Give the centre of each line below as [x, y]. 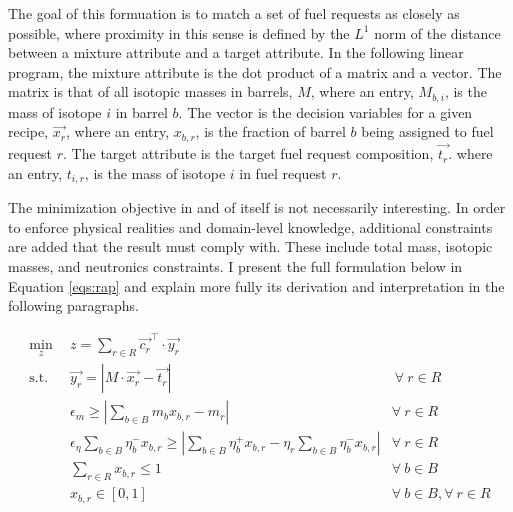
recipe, [28, 131]
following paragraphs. [73, 305]
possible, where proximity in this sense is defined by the [179, 32]
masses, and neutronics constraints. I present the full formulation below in [235, 265]
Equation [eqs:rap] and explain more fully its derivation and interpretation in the [256, 285]
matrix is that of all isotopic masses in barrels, [150, 91]
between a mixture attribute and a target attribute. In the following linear [236, 52]
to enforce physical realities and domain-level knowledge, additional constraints [250, 226]
